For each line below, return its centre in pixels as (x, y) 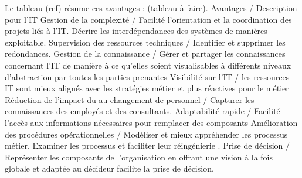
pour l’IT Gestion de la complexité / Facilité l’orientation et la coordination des (148, 19)
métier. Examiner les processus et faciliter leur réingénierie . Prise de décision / (147, 146)
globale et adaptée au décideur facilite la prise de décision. (109, 168)
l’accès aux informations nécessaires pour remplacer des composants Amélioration (151, 122)
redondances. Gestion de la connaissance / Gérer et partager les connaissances (145, 54)
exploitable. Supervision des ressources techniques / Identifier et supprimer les (145, 42)
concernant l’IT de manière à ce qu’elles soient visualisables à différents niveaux (148, 65)
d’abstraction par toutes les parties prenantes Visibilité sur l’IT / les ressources (147, 76)
